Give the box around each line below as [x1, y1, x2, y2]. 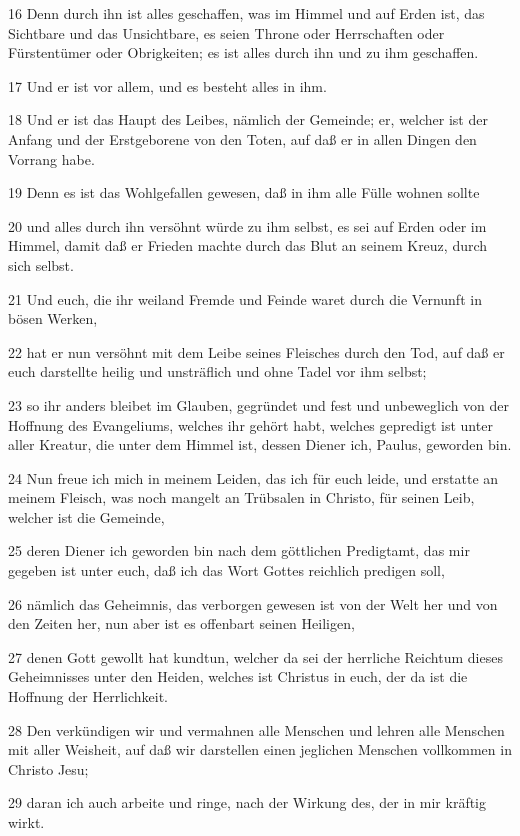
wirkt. [8, 812, 45, 832]
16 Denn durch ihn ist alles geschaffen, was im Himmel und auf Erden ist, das [8, 3, 485, 23]
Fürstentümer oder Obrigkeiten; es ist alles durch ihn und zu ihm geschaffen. [8, 42, 479, 63]
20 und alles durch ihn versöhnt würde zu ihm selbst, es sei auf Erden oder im [8, 215, 487, 236]
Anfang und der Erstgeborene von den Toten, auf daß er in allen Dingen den [8, 128, 477, 149]
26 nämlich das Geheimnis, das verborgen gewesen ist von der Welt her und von [8, 593, 498, 614]
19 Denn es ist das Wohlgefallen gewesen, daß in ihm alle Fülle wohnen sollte [8, 182, 480, 203]
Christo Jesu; [8, 758, 89, 779]
